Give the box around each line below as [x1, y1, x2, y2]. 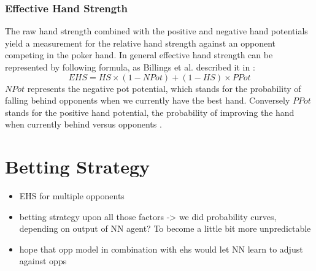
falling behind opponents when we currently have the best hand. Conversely [5, 94, 290, 107]
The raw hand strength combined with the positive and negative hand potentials [5, 25, 308, 37]
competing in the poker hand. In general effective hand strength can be [5, 48, 273, 61]
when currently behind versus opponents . [5, 118, 162, 131]
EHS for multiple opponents [19, 189, 125, 202]
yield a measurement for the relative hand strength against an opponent [5, 36, 276, 49]
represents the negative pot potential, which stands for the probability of [27, 82, 301, 94]
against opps [19, 254, 67, 267]
